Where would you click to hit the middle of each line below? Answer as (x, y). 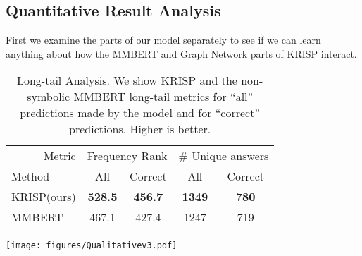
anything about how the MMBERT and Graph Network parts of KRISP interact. (181, 53)
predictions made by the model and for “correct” (140, 113)
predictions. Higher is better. (140, 129)
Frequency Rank (127, 156)
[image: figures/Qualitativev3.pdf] (92, 246)
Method (31, 176)
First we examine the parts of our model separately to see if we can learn (163, 40)
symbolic (49, 97)
